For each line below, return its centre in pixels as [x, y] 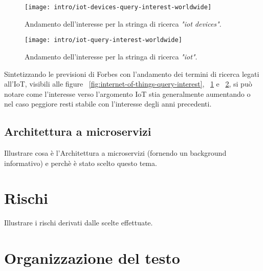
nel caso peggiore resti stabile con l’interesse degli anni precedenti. [108, 104]
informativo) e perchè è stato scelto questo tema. [81, 163]
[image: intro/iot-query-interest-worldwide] [103, 40]
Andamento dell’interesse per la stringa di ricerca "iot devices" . [123, 23]
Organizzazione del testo [92, 258]
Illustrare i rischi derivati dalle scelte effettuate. [79, 223]
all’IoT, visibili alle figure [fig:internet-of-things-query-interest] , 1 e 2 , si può [128, 84]
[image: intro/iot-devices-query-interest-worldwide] [118, 7]
